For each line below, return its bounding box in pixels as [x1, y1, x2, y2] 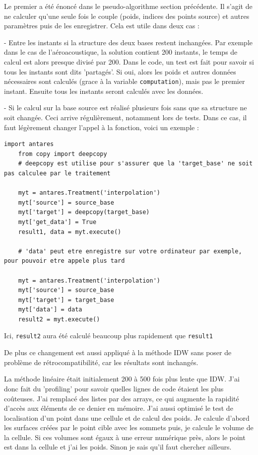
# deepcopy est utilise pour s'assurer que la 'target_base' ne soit [18, 160, 253, 167]
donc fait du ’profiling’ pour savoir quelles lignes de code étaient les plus [4, 383, 224, 393]
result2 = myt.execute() [18, 315, 100, 323]
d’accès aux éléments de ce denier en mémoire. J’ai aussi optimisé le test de [4, 403, 233, 413]
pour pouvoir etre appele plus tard [4, 257, 125, 265]
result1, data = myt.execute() [18, 228, 122, 235]
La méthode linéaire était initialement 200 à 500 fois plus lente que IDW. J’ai [4, 374, 240, 384]
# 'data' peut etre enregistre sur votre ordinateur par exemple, [18, 247, 242, 255]
